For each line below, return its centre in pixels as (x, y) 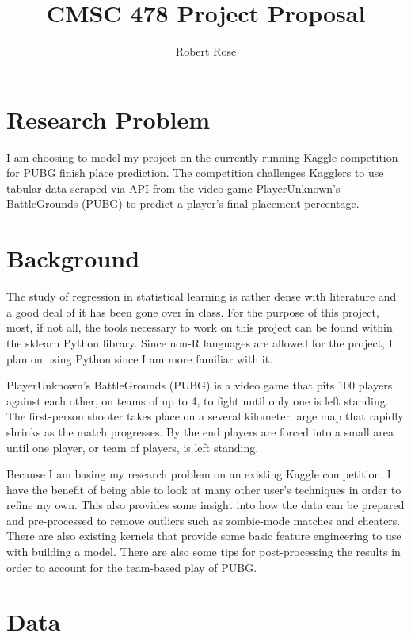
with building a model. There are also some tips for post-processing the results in (204, 552)
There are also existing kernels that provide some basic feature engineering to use (204, 536)
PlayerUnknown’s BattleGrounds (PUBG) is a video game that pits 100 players (200, 385)
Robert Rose (206, 51)
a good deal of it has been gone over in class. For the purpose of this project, (193, 311)
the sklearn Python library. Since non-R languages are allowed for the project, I (200, 342)
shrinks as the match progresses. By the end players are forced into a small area (200, 431)
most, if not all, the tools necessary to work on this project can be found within (200, 327)
